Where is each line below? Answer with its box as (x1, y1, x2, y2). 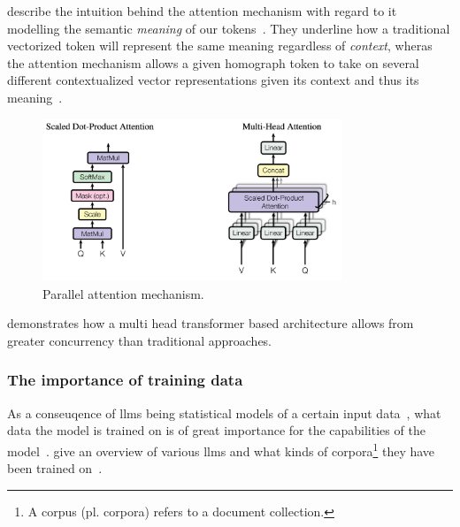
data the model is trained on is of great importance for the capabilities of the (7, 421, 425, 439)
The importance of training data (7, 369, 243, 391)
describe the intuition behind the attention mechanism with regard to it (7, 2, 397, 19)
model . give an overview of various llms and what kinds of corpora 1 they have (7, 439, 435, 460)
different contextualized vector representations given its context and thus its (7, 71, 419, 89)
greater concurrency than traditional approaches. (7, 331, 272, 349)
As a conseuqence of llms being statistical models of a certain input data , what (7, 403, 441, 422)
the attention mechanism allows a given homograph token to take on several (7, 53, 419, 72)
